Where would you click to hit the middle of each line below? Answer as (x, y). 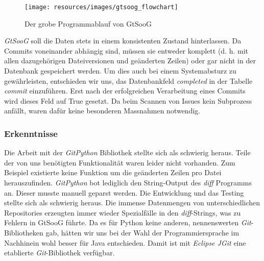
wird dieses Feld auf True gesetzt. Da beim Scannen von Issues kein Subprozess (128, 100)
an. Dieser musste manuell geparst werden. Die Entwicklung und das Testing (124, 192)
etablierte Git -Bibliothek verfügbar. (59, 253)
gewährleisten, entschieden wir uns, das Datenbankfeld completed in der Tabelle (128, 80)
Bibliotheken (24, 232)
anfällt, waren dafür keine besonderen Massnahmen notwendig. (102, 111)
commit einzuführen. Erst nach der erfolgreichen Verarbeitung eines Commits (125, 91)
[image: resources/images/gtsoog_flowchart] (101, 7)
